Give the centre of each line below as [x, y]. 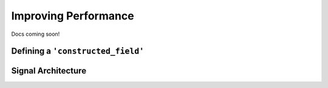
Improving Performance [73, 16]
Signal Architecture [49, 71]
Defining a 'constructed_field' [78, 51]
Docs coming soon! [36, 34]
